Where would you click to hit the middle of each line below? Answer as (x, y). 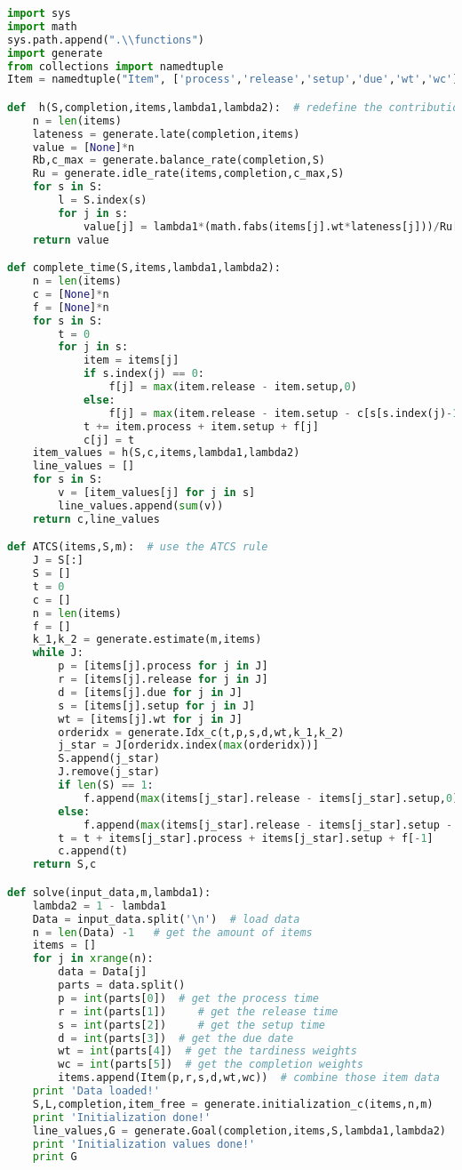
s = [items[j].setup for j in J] (157, 705)
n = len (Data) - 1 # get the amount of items (172, 932)
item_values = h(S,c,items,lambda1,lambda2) (166, 453)
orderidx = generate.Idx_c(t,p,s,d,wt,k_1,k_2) (201, 732)
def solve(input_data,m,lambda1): (109, 892)
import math (42, 26)
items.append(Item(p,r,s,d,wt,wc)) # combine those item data (249, 1078)
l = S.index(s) (103, 200)
